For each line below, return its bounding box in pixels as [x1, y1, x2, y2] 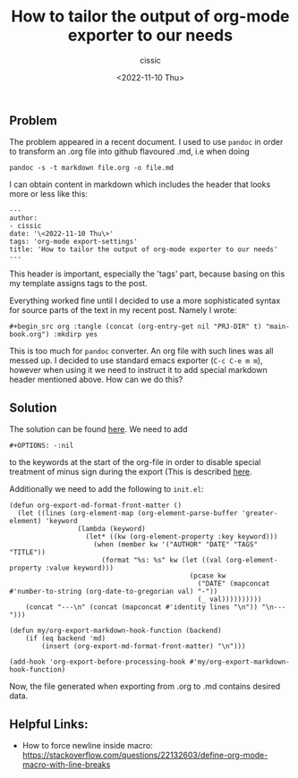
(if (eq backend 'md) [25, 634, 106, 643]
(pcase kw [189, 571, 226, 580]
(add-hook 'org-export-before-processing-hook [9, 657, 186, 667]
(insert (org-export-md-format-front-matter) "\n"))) [41, 642, 246, 651]
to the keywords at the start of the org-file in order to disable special [9, 457, 261, 468]
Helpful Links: [9, 716, 89, 731]
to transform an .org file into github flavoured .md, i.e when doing [9, 146, 251, 157]
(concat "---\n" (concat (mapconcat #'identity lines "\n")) [25, 603, 258, 612]
